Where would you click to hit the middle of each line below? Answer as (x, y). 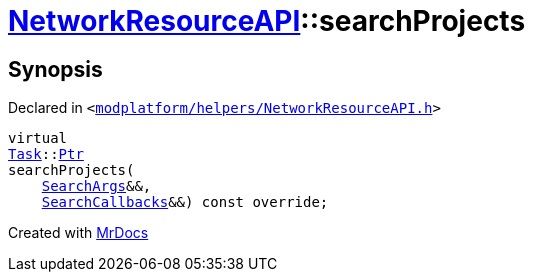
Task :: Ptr (46, 154)
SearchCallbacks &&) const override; (185, 202)
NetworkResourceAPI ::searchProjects (267, 21)
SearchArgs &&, (96, 186)
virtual (38, 138)
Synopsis (55, 69)
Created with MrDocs (78, 233)
